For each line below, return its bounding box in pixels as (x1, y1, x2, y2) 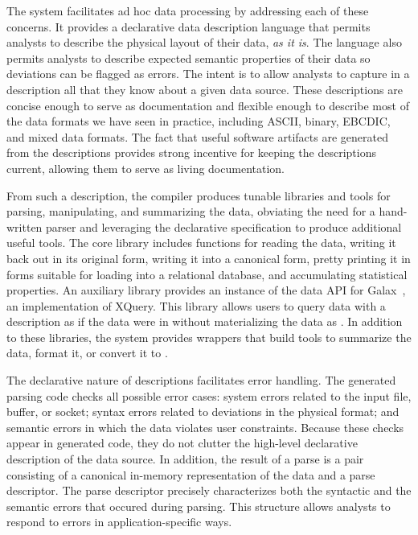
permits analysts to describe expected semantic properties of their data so (6, 49, 371, 66)
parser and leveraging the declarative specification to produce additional (46, 218, 402, 235)
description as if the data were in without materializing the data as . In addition (6, 313, 403, 330)
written (6, 218, 43, 235)
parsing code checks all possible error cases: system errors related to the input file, (6, 387, 412, 404)
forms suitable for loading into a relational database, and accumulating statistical (6, 265, 408, 282)
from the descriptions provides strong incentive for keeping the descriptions (6, 144, 376, 161)
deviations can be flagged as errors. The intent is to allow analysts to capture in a (6, 65, 410, 82)
